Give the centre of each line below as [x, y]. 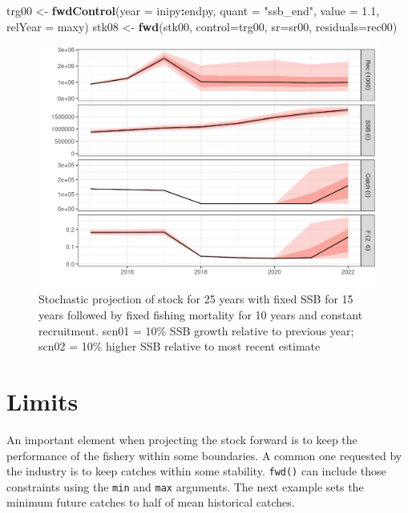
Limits [42, 401]
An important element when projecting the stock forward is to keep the [182, 439]
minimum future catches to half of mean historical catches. [151, 502]
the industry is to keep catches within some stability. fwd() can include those [196, 471]
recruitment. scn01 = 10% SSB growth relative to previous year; [196, 330]
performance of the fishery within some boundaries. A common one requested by [204, 455]
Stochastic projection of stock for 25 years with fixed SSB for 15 [196, 299]
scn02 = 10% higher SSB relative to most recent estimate [180, 346]
